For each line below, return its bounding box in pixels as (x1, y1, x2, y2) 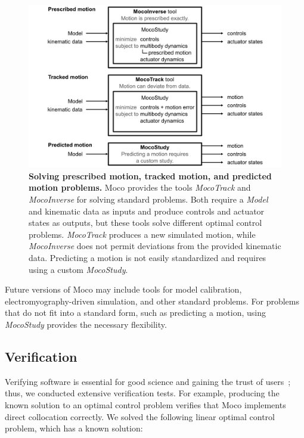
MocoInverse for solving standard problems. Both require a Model (29, 193, 268, 206)
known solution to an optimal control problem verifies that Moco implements (5, 398, 286, 411)
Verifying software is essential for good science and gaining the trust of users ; (5, 375, 291, 387)
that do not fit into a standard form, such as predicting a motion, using (5, 306, 266, 319)
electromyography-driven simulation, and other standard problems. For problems (5, 294, 299, 307)
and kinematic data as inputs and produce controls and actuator (29, 204, 265, 217)
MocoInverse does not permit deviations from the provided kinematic (29, 240, 281, 252)
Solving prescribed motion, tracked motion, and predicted (29, 169, 272, 182)
